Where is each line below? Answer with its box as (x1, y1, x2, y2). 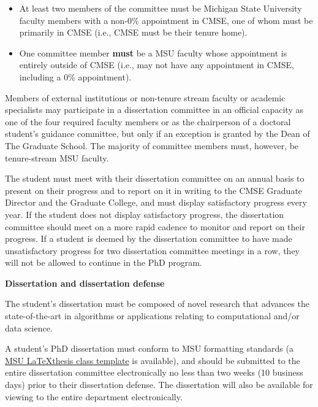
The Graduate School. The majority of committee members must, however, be (5, 139, 299, 152)
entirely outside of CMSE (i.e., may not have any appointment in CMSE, (19, 58, 294, 71)
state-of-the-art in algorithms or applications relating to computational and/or (5, 309, 300, 322)
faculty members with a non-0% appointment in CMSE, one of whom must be (19, 14, 313, 26)
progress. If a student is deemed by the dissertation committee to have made (5, 232, 292, 245)
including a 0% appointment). (19, 70, 132, 83)
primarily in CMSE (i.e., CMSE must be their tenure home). (19, 26, 248, 39)
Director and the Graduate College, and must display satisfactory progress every (5, 196, 307, 209)
